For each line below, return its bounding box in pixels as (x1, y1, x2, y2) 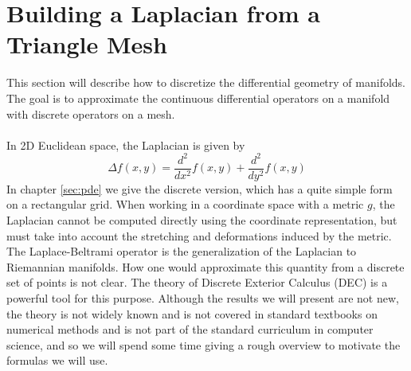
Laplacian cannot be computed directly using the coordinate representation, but (6, 212, 397, 228)
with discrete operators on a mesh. (6, 105, 175, 122)
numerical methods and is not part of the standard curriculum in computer (6, 321, 374, 338)
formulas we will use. (6, 352, 108, 369)
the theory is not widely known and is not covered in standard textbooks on (6, 305, 378, 322)
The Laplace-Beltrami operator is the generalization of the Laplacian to (6, 243, 357, 260)
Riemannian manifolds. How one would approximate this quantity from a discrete (6, 258, 405, 275)
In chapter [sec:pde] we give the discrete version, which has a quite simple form (6, 180, 393, 197)
